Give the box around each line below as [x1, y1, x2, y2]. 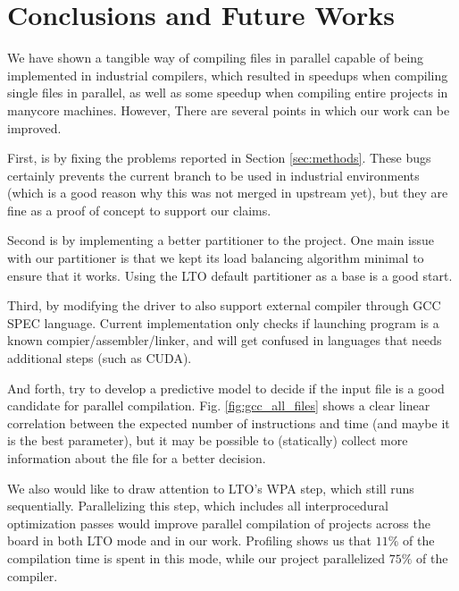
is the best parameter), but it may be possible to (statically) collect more [7, 431, 408, 450]
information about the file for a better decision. [7, 449, 266, 467]
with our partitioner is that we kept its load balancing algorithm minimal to [7, 249, 424, 267]
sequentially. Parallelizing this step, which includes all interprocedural [7, 496, 388, 515]
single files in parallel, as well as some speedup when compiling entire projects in [7, 83, 448, 102]
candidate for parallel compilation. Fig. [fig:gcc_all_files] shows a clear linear [7, 396, 430, 415]
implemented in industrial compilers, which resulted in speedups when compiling [7, 65, 448, 84]
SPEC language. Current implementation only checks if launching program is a [7, 313, 439, 332]
